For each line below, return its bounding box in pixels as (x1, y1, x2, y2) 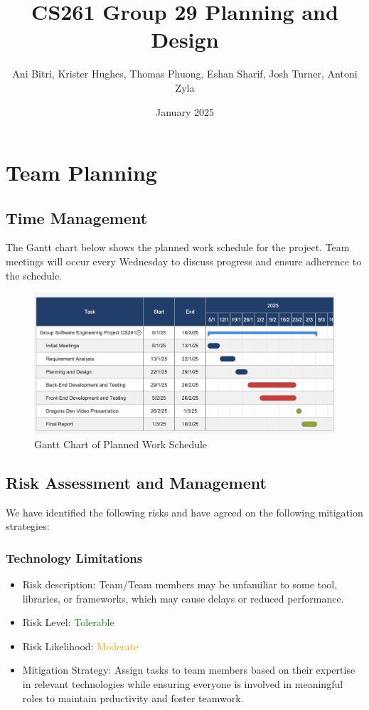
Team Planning (6, 158, 157, 187)
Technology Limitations (6, 549, 143, 566)
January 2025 (156, 104, 214, 119)
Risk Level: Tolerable (22, 615, 114, 630)
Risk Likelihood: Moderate (22, 638, 139, 653)
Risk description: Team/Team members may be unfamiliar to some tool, (22, 577, 338, 591)
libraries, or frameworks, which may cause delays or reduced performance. (22, 590, 344, 605)
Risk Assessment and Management (6, 471, 267, 493)
